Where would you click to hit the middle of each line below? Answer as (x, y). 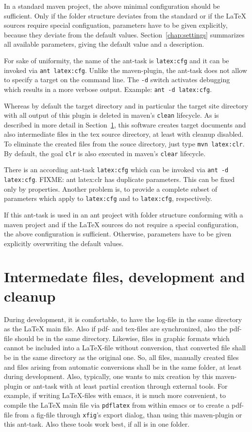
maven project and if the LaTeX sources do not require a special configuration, (121, 224)
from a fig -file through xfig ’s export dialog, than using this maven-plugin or (128, 414)
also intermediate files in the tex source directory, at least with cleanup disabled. (124, 134)
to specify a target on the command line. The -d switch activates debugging (117, 80)
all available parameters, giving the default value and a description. (104, 44)
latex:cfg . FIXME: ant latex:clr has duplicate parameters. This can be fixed (119, 179)
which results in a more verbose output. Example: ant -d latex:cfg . (108, 89)
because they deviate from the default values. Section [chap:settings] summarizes (124, 34)
